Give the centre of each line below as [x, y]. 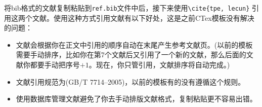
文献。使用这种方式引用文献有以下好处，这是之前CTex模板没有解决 [143, 17]
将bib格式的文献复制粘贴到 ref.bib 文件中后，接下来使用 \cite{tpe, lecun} [127, 8]
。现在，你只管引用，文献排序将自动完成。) [159, 65]
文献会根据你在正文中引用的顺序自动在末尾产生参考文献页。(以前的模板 [134, 44]
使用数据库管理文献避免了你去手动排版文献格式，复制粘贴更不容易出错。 [136, 99]
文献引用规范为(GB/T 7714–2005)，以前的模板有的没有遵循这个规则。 [130, 81]
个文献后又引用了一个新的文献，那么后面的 [175, 55]
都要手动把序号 [55, 65]
